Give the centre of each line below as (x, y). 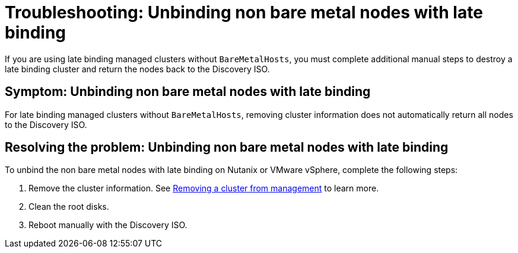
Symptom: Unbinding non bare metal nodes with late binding (188, 92)
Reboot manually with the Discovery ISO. (108, 225)
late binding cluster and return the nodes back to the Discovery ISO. (137, 69)
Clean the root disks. (69, 207)
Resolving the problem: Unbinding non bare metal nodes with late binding (227, 148)
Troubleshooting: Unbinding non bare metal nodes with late (244, 12)
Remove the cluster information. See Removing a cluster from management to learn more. (204, 188)
